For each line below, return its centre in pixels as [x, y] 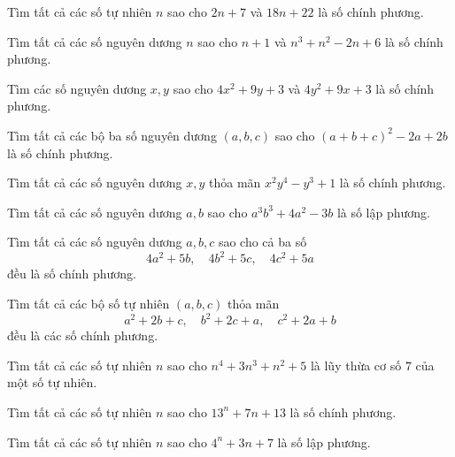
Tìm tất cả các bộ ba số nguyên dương [112, 135]
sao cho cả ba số [262, 242]
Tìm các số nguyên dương [77, 88]
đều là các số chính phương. [83, 335]
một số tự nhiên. [52, 382]
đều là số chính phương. [72, 274]
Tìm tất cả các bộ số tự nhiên [89, 304]
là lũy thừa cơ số [356, 365]
